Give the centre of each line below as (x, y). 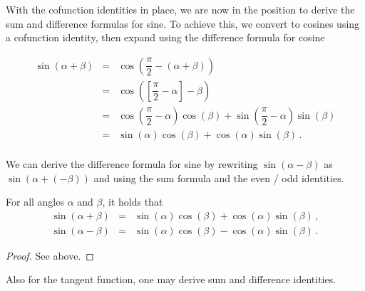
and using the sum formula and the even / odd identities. (219, 178)
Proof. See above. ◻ (50, 255)
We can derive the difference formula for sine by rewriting (132, 163)
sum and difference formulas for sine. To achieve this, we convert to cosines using (183, 23)
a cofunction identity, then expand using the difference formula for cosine (165, 37)
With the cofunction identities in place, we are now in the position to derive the (180, 9)
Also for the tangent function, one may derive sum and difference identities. (171, 279)
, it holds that (133, 202)
